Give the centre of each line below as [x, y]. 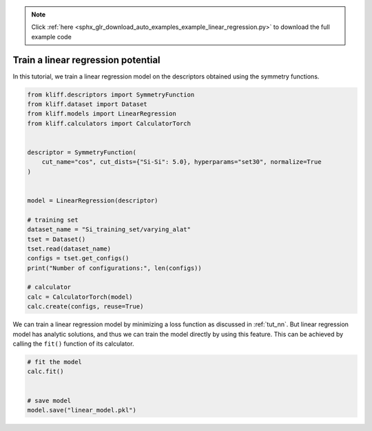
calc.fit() [45, 371]
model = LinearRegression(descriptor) [93, 200]
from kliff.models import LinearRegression [102, 114]
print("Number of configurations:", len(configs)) [115, 268]
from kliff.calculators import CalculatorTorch [109, 123]
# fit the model [55, 362]
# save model [49, 400]
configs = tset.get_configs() [78, 259]
